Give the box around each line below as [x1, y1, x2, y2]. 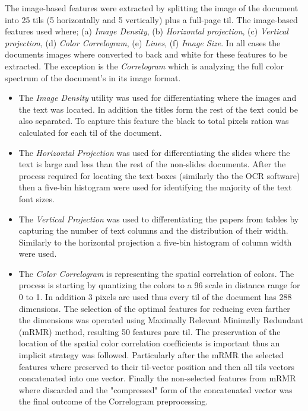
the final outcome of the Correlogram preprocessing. [18, 395, 208, 407]
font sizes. [18, 192, 55, 205]
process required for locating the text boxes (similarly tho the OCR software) [18, 169, 300, 181]
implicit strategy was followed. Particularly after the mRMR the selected [18, 349, 284, 361]
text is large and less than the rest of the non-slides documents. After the [18, 158, 286, 170]
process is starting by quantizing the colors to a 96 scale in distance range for [18, 279, 300, 291]
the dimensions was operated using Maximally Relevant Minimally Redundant [18, 314, 303, 326]
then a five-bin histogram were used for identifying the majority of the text [18, 181, 292, 193]
